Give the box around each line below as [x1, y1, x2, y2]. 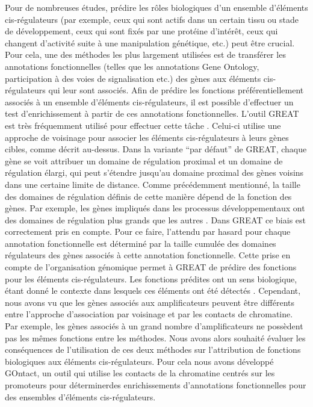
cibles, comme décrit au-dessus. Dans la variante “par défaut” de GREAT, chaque [5, 143, 307, 155]
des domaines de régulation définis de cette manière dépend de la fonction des [5, 190, 292, 202]
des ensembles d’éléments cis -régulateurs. [5, 390, 156, 403]
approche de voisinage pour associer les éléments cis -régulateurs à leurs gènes [5, 131, 289, 143]
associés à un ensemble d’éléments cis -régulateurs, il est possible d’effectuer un [5, 95, 294, 108]
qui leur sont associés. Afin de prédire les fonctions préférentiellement [48, 84, 304, 96]
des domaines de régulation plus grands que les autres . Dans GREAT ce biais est [5, 213, 306, 226]
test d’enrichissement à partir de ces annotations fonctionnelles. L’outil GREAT [5, 107, 299, 120]
